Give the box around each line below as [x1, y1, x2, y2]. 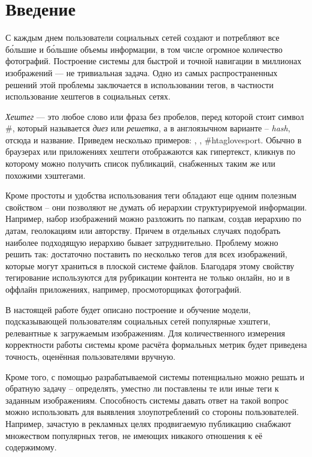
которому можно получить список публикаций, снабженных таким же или [5, 157, 275, 170]
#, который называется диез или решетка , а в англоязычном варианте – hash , [5, 122, 290, 134]
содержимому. [5, 441, 57, 453]
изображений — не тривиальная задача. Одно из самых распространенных [5, 66, 278, 79]
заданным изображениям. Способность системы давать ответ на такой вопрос [5, 393, 289, 406]
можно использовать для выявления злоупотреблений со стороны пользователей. [5, 405, 299, 418]
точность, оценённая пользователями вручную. [5, 350, 175, 362]
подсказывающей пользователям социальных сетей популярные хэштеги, [5, 315, 271, 327]
